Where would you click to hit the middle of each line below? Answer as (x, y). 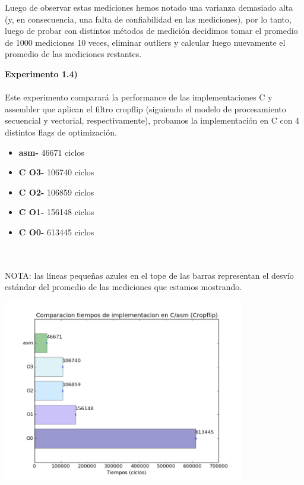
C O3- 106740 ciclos (56, 172)
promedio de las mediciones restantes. (73, 54)
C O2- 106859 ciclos (56, 192)
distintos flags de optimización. (61, 132)
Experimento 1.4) (41, 73)
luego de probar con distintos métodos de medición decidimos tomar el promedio (151, 31)
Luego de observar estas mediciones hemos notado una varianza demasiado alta (149, 7)
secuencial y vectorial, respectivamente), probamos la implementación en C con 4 (152, 120)
